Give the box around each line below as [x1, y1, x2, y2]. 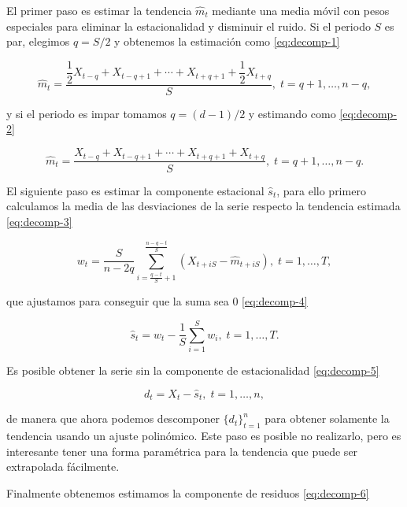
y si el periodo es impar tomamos [6, 105, 167, 121]
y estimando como [248, 105, 336, 121]
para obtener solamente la [265, 410, 390, 427]
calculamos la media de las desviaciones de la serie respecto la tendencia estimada [6, 198, 401, 214]
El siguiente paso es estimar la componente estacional [6, 182, 265, 198]
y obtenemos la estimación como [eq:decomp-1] [114, 33, 340, 50]
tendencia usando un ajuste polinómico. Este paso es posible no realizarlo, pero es [6, 427, 401, 444]
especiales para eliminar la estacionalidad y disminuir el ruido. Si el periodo [6, 17, 371, 34]
